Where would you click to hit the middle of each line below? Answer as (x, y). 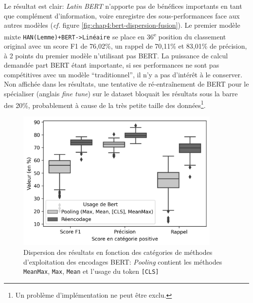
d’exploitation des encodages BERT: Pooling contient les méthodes (123, 261)
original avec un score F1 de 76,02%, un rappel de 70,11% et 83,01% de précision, (126, 46)
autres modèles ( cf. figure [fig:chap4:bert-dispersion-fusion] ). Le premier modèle (122, 25)
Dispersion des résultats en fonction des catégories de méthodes (118, 252)
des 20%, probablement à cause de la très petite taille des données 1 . (105, 104)
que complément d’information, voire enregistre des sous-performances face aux (122, 15)
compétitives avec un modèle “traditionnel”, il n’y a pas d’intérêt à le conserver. (123, 74)
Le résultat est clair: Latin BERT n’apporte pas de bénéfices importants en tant (123, 6)
